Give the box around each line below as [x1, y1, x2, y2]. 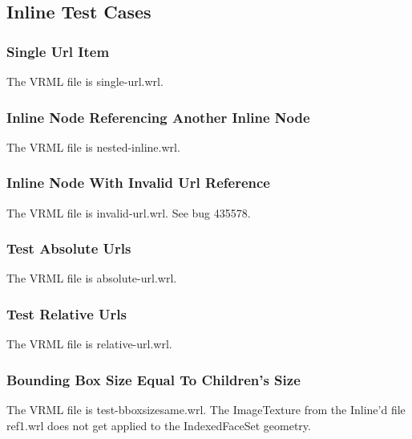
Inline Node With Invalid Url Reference [6, 173, 270, 193]
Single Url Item [6, 41, 110, 61]
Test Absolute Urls [6, 238, 131, 258]
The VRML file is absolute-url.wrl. [6, 270, 177, 287]
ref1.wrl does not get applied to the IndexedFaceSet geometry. [6, 417, 311, 433]
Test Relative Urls [6, 303, 127, 323]
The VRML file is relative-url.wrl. [6, 335, 172, 352]
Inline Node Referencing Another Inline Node [6, 107, 310, 127]
